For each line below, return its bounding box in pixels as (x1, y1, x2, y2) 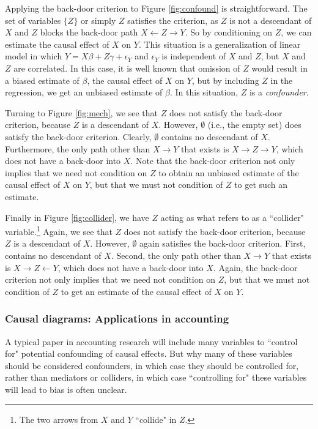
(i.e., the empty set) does (207, 118, 301, 131)
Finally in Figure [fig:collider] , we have (5, 211, 149, 223)
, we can (281, 26, 312, 39)
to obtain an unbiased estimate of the (158, 166, 299, 179)
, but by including (191, 73, 259, 86)
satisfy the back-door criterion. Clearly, (5, 130, 152, 143)
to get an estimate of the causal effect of (61, 285, 212, 297)
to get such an (234, 178, 287, 191)
